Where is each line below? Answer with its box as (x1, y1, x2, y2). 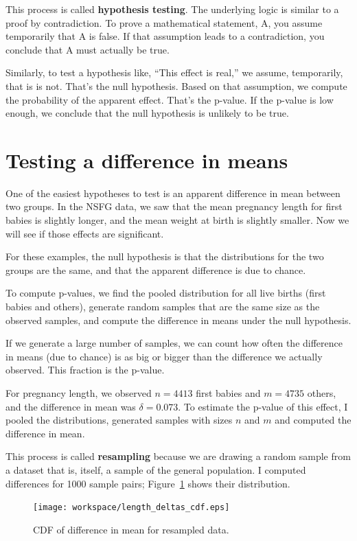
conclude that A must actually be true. (5, 42, 170, 56)
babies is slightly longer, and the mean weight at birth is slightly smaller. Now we (5, 213, 349, 227)
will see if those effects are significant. (5, 226, 164, 240)
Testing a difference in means (5, 146, 288, 174)
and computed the (275, 413, 352, 427)
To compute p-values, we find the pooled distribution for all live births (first (5, 286, 326, 300)
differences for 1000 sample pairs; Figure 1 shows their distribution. (5, 476, 290, 490)
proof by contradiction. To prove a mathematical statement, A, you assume (5, 15, 323, 30)
